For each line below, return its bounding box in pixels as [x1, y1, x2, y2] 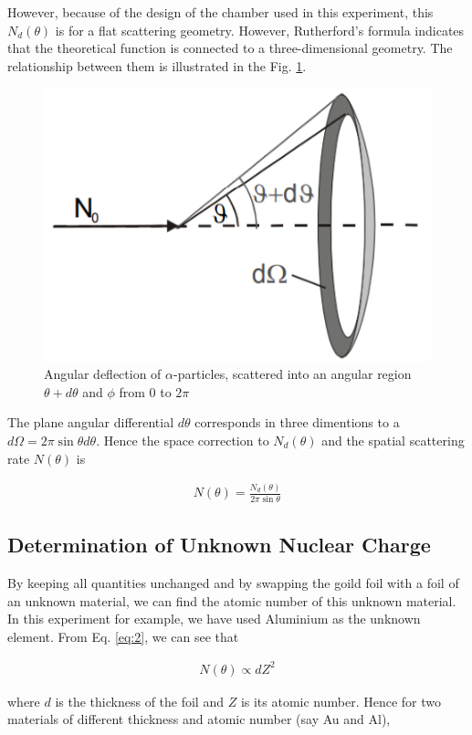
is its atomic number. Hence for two [240, 691, 442, 710]
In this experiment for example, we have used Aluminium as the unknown [7, 609, 421, 628]
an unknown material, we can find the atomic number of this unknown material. [7, 591, 456, 610]
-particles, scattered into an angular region [173, 364, 412, 383]
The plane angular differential [7, 413, 174, 432]
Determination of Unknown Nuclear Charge [7, 530, 431, 559]
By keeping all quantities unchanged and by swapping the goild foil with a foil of [7, 572, 459, 592]
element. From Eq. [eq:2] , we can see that [7, 626, 239, 646]
